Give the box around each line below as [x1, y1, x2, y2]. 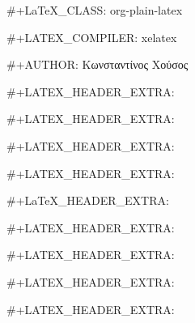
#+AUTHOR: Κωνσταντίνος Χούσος [6, 56, 189, 73]
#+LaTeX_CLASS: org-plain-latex [6, 2, 183, 18]
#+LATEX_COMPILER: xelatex [6, 28, 177, 45]
